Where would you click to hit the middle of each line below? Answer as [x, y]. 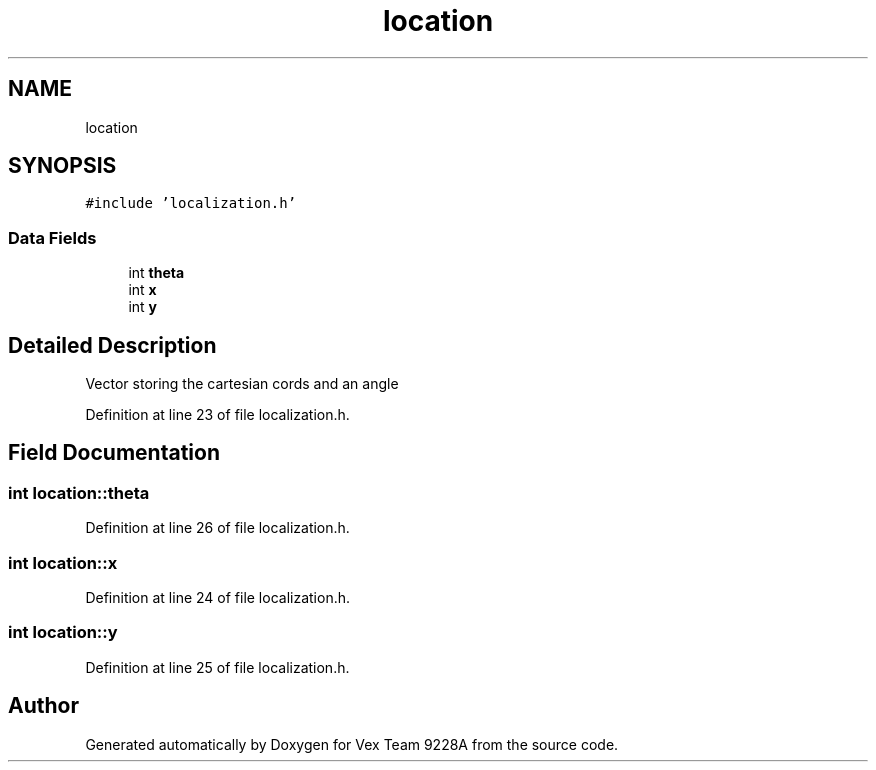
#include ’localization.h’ [191, 203]
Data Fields [52, 237]
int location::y [63, 632]
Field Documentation [114, 453]
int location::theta [79, 492]
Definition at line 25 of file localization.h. [217, 667]
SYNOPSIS [62, 166]
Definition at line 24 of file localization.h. [218, 597]
